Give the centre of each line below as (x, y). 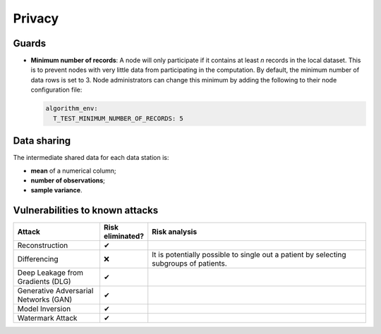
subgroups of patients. (189, 264)
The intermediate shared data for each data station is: (91, 158)
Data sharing (42, 141)
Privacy (36, 18)
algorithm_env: (72, 109)
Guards (30, 43)
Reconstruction (43, 245)
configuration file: (56, 90)
